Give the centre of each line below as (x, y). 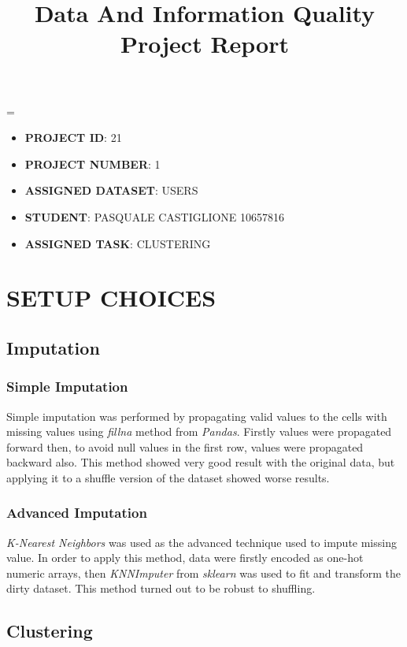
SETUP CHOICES (111, 297)
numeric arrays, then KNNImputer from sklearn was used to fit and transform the (204, 573)
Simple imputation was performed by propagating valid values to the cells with (197, 416)
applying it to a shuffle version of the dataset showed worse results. (168, 477)
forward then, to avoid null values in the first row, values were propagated (185, 446)
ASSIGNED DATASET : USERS (111, 190)
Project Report (204, 44)
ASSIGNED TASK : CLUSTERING (118, 243)
